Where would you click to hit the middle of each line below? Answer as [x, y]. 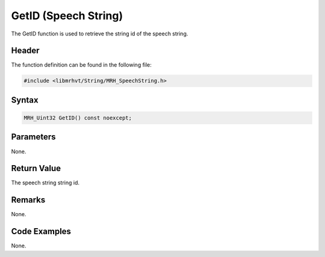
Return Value [36, 168]
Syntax [25, 100]
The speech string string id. [45, 183]
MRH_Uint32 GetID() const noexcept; [78, 118]
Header [25, 51]
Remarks [28, 200]
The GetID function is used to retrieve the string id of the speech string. [100, 34]
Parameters [33, 137]
